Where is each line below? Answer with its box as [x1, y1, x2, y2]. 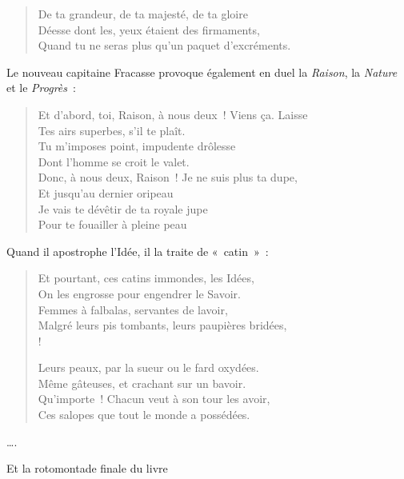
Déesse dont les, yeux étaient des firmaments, [38, 21, 260, 38]
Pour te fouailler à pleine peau [38, 216, 187, 233]
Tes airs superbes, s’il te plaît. [38, 122, 186, 138]
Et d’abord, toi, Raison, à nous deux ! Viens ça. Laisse [38, 106, 308, 122]
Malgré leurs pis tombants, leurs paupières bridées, [38, 317, 287, 333]
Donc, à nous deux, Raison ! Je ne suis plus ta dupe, [38, 169, 298, 186]
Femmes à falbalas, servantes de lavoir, [38, 301, 228, 317]
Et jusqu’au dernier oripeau [38, 184, 174, 201]
